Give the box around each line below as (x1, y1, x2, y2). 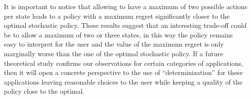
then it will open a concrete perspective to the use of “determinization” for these (4, 67, 243, 77)
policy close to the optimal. (4, 86, 85, 96)
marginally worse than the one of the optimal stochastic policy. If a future (4, 48, 223, 58)
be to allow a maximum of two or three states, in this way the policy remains (4, 29, 233, 39)
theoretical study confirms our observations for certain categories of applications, (4, 58, 243, 68)
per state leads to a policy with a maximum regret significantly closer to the (4, 11, 230, 21)
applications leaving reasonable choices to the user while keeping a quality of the (4, 76, 243, 87)
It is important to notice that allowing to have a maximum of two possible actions (4, 1, 248, 11)
